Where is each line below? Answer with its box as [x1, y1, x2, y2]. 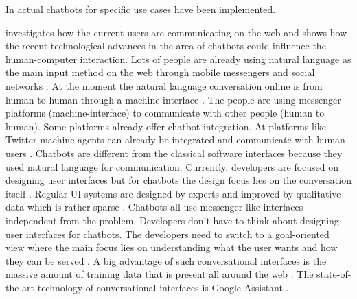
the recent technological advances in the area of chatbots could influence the [5, 38, 326, 53]
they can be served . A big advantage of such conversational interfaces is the [5, 253, 327, 267]
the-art [5, 280, 35, 294]
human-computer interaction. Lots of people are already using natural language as [5, 51, 352, 66]
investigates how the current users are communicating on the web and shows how [5, 25, 347, 39]
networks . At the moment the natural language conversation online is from [5, 78, 323, 93]
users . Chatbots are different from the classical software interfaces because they [5, 145, 343, 160]
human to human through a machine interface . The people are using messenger [5, 92, 341, 106]
